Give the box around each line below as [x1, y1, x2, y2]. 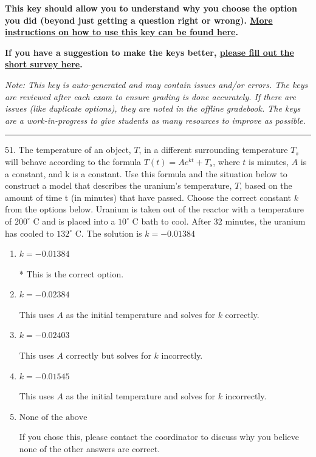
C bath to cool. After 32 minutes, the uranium [132, 214, 306, 227]
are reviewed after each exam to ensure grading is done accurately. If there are [5, 90, 296, 103]
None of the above [19, 413, 88, 422]
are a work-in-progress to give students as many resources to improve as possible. [5, 113, 306, 126]
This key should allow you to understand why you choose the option [5, 2, 298, 14]
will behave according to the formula [5, 155, 142, 168]
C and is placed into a [33, 214, 115, 227]
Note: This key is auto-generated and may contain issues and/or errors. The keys [5, 78, 308, 90]
